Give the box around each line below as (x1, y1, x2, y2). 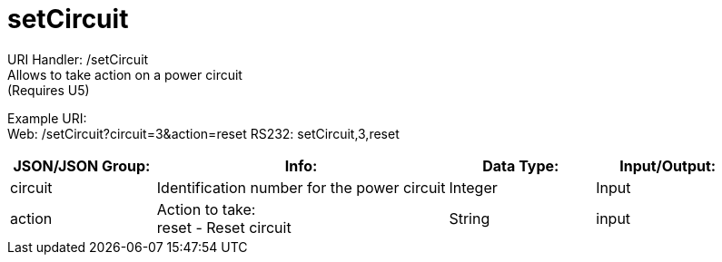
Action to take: (156, 199, 256, 218)
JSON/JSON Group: (13, 156, 151, 175)
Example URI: (7, 110, 87, 126)
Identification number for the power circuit (156, 178, 446, 197)
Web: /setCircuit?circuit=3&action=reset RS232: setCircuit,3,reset (7, 125, 400, 141)
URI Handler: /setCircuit (7, 51, 149, 67)
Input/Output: (619, 156, 717, 175)
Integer (449, 178, 498, 197)
